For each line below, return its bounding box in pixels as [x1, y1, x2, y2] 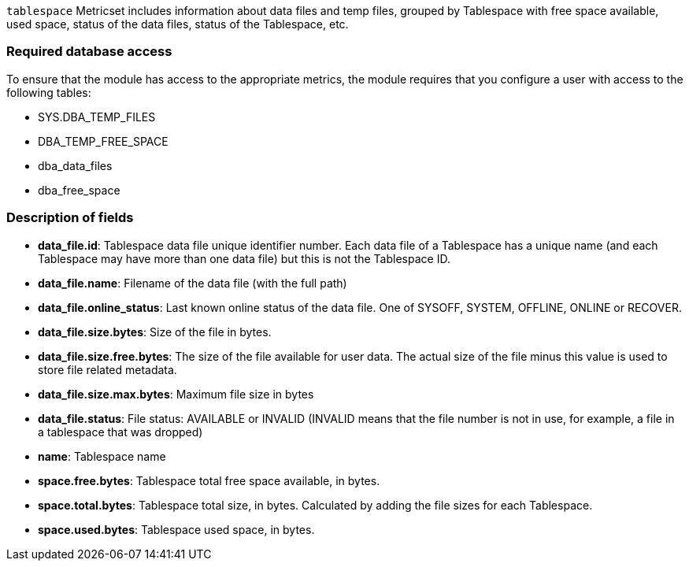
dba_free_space [38, 183, 120, 197]
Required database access [6, 43, 172, 60]
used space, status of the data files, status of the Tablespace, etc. [6, 17, 349, 31]
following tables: [6, 85, 91, 99]
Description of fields [6, 209, 134, 226]
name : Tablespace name [38, 449, 166, 463]
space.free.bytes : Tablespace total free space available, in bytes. [38, 473, 380, 487]
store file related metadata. [38, 362, 177, 376]
